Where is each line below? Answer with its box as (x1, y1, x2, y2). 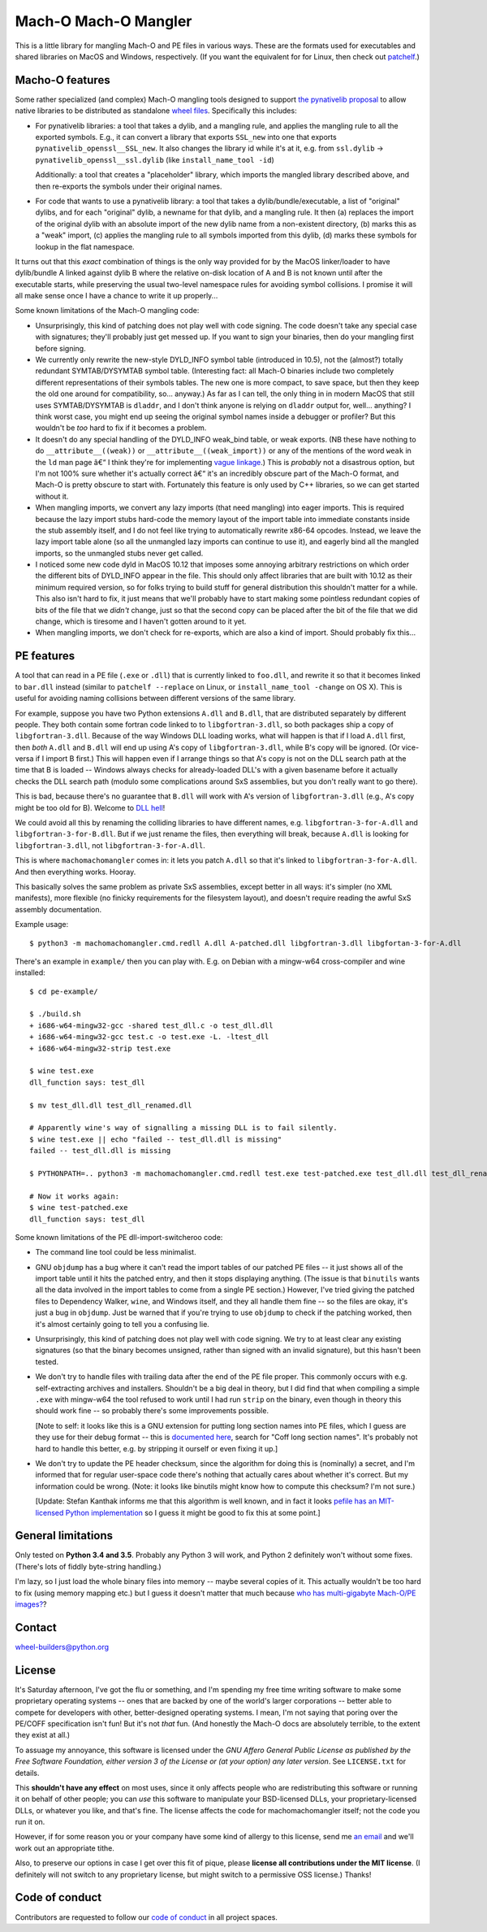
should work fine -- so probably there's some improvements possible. (35, 1406, 269, 1416)
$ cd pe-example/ (29, 986, 98, 996)
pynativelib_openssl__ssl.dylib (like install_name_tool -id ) (35, 154, 275, 164)
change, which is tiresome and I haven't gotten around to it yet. (35, 616, 247, 626)
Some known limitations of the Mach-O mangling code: (15, 306, 200, 315)
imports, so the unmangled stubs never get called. (35, 548, 204, 558)
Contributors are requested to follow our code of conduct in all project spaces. (15, 1912, 278, 1922)
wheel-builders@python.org (15, 1642, 110, 1651)
